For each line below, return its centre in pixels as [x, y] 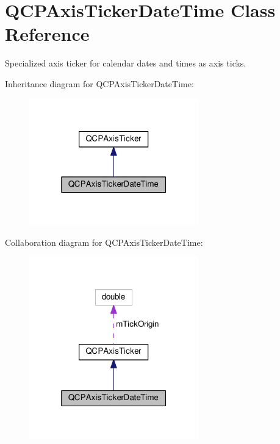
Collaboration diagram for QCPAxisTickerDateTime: [104, 242]
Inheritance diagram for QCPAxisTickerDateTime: [99, 83]
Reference [47, 34]
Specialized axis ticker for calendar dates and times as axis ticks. [126, 63]
